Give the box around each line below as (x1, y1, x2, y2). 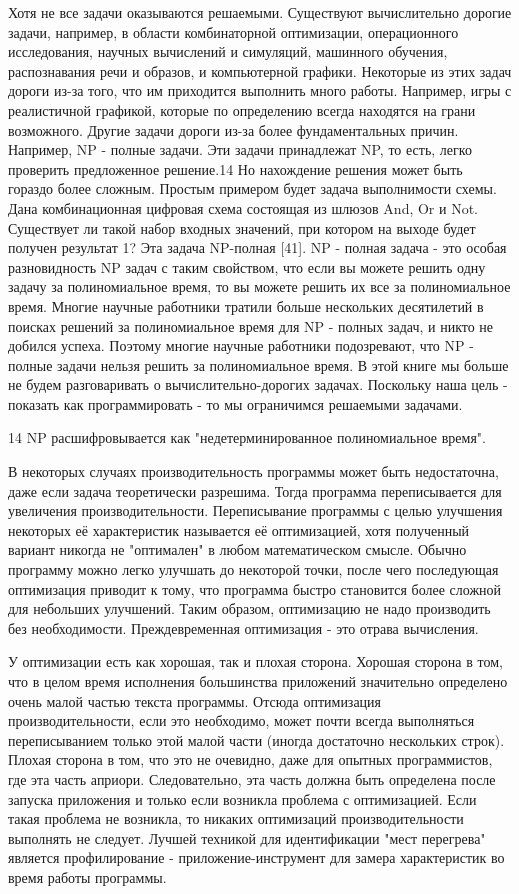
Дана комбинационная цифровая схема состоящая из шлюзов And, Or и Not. (8, 197, 479, 218)
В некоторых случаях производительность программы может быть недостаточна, (8, 461, 499, 482)
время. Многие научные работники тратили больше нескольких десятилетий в (8, 295, 484, 316)
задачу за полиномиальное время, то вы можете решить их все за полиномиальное (8, 276, 511, 297)
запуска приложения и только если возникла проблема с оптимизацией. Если (8, 788, 477, 809)
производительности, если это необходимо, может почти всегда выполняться (8, 710, 475, 731)
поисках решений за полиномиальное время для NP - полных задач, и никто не (8, 315, 494, 336)
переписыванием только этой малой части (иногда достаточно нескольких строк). (8, 729, 505, 750)
